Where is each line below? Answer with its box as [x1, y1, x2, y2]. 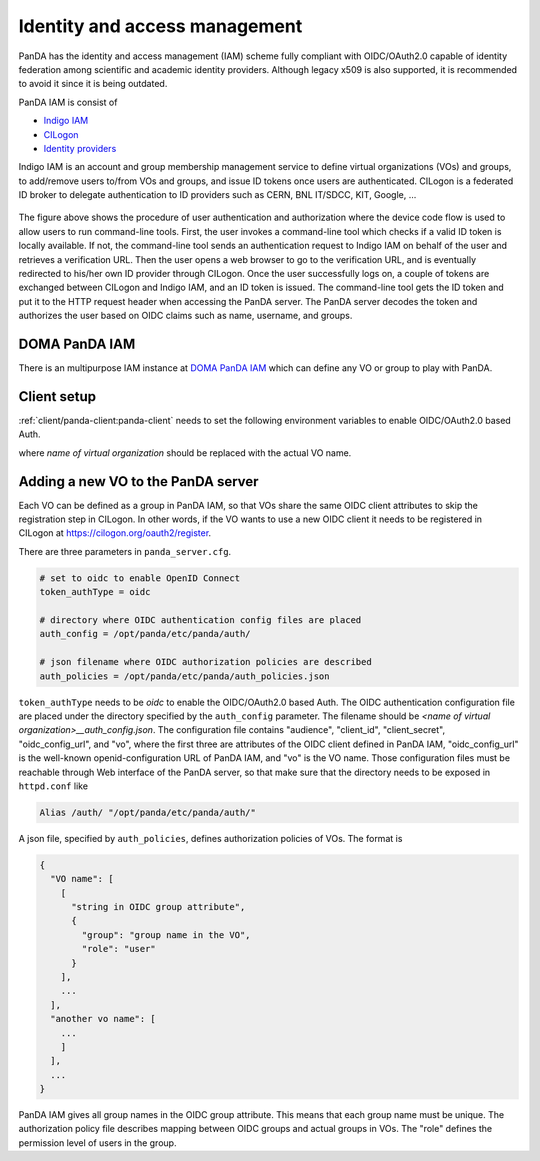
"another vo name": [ [50, 1013, 157, 1025]
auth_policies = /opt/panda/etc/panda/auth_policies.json [39, 670, 330, 682]
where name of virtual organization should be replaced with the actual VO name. [18, 446, 352, 459]
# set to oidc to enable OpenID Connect [39, 572, 240, 584]
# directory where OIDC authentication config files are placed [39, 615, 362, 626]
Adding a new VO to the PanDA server [18, 473, 259, 490]
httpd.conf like [18, 780, 89, 792]
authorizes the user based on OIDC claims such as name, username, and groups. [18, 310, 353, 322]
